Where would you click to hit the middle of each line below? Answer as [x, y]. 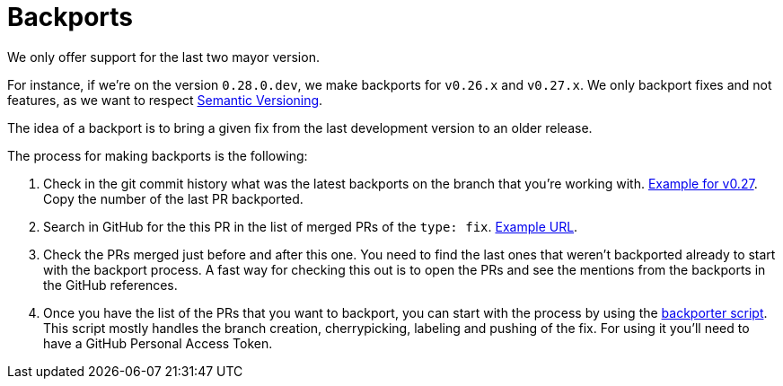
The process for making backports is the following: [158, 155]
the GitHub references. [110, 285]
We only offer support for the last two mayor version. [163, 57]
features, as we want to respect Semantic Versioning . [165, 100]
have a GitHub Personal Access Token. [158, 343]
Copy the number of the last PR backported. [173, 198]
